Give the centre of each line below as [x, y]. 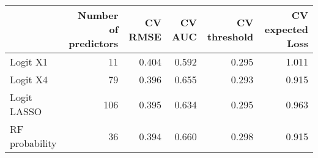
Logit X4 [29, 79]
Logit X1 [29, 62]
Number [98, 15]
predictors [94, 43]
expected [286, 29]
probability [33, 143]
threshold [230, 36]
